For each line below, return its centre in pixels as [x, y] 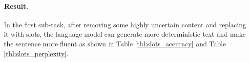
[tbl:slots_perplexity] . [36, 53]
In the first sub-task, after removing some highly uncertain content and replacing [125, 24]
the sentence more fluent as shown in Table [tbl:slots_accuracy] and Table [115, 43]
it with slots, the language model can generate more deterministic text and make [125, 34]
